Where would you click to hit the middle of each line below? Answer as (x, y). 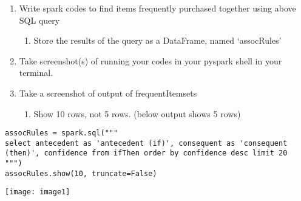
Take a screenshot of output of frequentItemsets (108, 93)
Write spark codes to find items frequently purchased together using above (157, 8)
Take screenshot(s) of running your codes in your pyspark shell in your (150, 60)
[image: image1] (38, 192)
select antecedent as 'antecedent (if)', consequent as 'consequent (146, 143)
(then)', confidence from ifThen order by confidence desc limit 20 (146, 153)
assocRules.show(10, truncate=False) (81, 173)
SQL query (39, 20)
